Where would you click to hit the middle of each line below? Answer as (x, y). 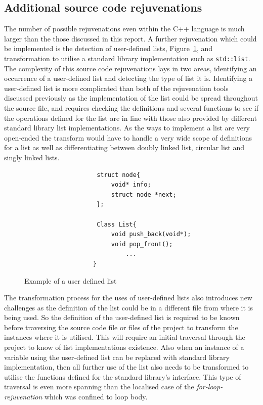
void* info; (131, 185)
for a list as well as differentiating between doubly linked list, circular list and (124, 147)
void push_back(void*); (151, 234)
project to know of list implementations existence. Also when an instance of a (124, 347)
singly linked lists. (32, 157)
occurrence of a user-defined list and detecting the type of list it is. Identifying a (128, 78)
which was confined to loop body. (96, 397)
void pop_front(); (142, 244)
